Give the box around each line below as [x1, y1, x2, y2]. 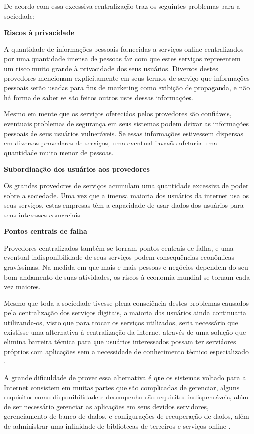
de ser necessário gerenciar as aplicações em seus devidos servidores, [4, 401, 209, 411]
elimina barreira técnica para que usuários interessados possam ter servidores [4, 336, 236, 347]
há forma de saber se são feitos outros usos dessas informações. [4, 92, 193, 102]
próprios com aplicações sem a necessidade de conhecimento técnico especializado [4, 346, 249, 356]
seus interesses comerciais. [4, 209, 82, 219]
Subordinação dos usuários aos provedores [4, 164, 150, 174]
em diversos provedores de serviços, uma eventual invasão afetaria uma [4, 138, 218, 148]
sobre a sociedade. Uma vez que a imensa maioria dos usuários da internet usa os [4, 190, 249, 200]
